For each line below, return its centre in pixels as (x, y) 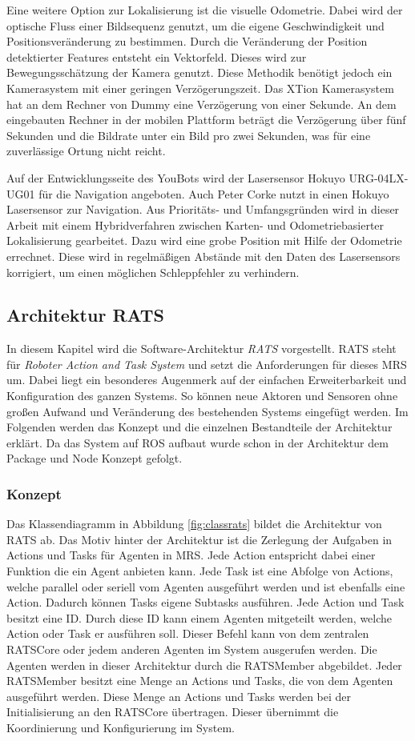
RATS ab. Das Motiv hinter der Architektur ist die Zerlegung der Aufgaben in (199, 539)
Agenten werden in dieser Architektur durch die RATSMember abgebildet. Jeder (204, 665)
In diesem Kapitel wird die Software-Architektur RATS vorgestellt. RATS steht (201, 348)
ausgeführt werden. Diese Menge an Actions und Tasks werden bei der (179, 696)
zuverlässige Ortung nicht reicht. (86, 151)
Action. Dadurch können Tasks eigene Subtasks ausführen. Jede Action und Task (205, 602)
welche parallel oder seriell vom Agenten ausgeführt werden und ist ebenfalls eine (206, 586)
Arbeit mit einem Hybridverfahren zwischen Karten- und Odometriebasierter (195, 224)
